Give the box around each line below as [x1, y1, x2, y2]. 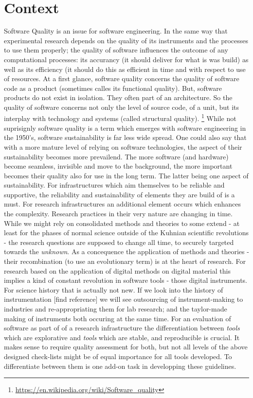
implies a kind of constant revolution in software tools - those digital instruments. [4, 275, 247, 285]
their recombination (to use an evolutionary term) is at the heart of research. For [4, 256, 246, 266]
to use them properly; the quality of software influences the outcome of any [4, 45, 228, 55]
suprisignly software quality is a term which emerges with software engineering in [4, 122, 246, 133]
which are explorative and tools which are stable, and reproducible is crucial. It [4, 332, 240, 342]
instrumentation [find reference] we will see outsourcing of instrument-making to [4, 294, 243, 304]
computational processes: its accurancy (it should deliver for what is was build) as [4, 54, 249, 64]
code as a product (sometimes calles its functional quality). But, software [4, 83, 222, 93]
